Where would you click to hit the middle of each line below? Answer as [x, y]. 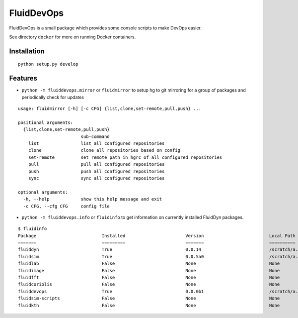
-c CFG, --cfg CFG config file [67, 206]
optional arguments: [43, 192]
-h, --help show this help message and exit [93, 199]
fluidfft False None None [149, 278]
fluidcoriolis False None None [149, 284]
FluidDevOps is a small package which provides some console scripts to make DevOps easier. [106, 28]
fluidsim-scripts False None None [149, 298]
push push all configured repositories [96, 171]
